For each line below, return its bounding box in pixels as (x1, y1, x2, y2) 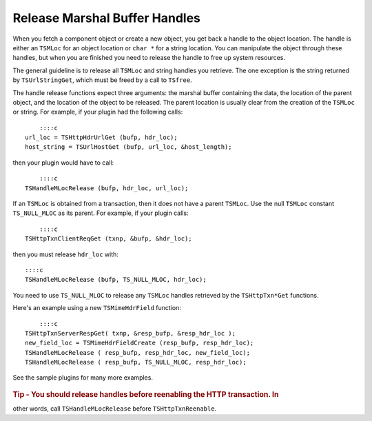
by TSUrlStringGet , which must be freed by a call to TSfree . (12, 76, 192, 84)
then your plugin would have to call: (12, 158, 114, 167)
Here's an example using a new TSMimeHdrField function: (12, 304, 182, 312)
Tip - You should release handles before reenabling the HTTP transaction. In (12, 389, 279, 399)
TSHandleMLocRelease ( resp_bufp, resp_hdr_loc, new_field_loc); (25, 349, 251, 356)
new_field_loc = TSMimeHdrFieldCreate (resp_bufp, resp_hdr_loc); (25, 339, 254, 347)
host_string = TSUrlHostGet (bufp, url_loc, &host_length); (25, 143, 232, 151)
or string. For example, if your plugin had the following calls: (12, 107, 183, 116)
